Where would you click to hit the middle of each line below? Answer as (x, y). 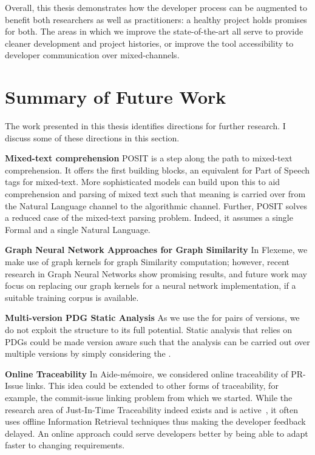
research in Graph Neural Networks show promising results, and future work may (156, 273)
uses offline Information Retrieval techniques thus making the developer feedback (155, 421)
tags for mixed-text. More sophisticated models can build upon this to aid (143, 182)
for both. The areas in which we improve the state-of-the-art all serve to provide (154, 31)
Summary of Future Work (116, 97)
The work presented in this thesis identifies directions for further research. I (145, 126)
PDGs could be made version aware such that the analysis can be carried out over (157, 341)
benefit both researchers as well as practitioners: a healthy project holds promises (156, 19)
